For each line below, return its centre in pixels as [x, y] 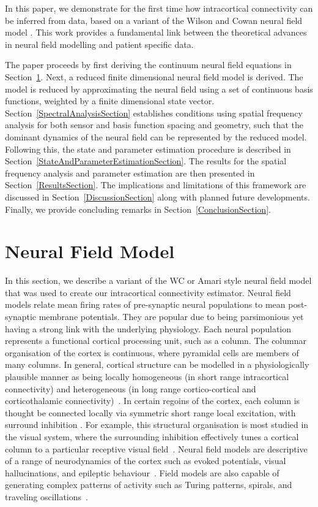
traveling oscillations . [46, 496]
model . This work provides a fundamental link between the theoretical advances [156, 32]
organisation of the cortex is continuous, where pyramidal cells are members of [152, 352]
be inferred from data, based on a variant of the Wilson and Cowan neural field [154, 20]
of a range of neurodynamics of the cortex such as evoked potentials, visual [146, 461]
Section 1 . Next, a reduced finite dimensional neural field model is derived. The [154, 76]
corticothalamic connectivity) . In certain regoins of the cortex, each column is [153, 401]
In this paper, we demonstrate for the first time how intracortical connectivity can [159, 8]
